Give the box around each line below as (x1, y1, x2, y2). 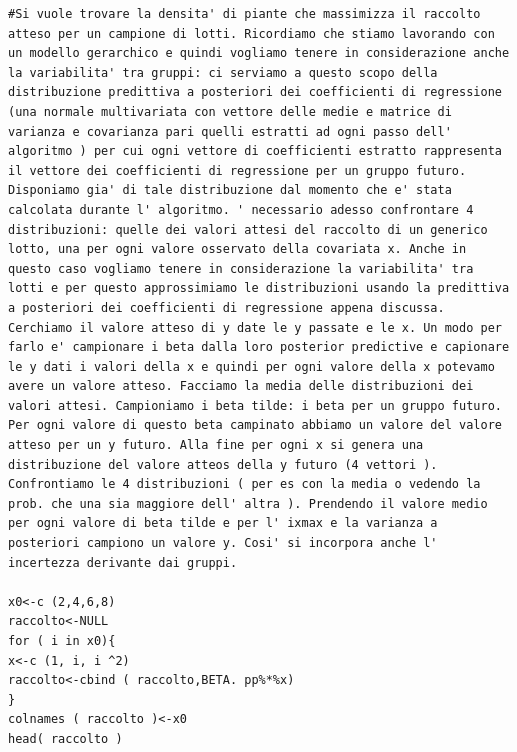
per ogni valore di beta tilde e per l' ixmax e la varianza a (8, 516, 438, 531)
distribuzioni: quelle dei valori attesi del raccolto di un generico (8, 222, 488, 237)
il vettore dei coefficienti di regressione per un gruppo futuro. (8, 163, 467, 178)
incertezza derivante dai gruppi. (8, 555, 238, 570)
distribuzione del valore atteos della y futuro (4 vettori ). (8, 457, 438, 472)
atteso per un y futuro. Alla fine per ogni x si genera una (8, 438, 424, 453)
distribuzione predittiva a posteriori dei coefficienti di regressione (8, 85, 502, 100)
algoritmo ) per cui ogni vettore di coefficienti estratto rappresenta (8, 144, 502, 159)
